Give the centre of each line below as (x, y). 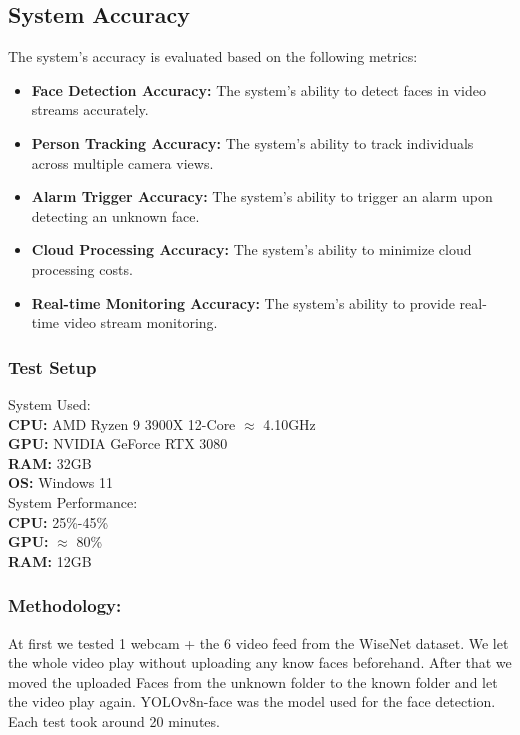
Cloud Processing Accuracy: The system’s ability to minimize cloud (251, 249)
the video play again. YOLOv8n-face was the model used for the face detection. (252, 701)
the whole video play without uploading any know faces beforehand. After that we (260, 662)
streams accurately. (90, 109)
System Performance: (73, 501)
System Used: (49, 403)
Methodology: (65, 605)
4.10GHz (289, 423)
